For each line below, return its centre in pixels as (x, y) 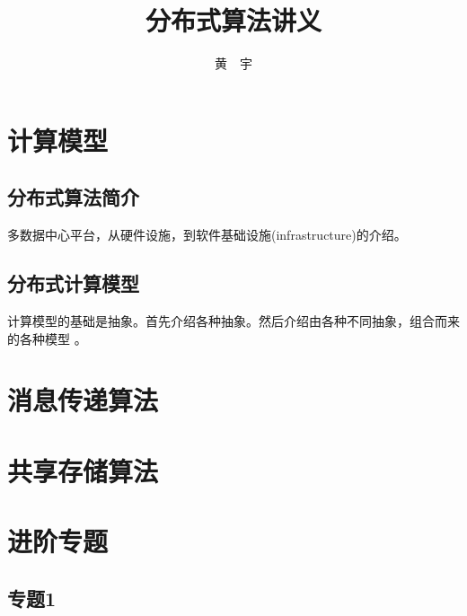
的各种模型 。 (47, 338)
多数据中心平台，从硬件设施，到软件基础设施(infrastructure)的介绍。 (207, 235)
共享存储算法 (83, 470)
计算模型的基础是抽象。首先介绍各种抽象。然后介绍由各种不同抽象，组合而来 (233, 320)
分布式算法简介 (73, 197)
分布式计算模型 (73, 283)
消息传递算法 (83, 400)
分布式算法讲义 (233, 20)
